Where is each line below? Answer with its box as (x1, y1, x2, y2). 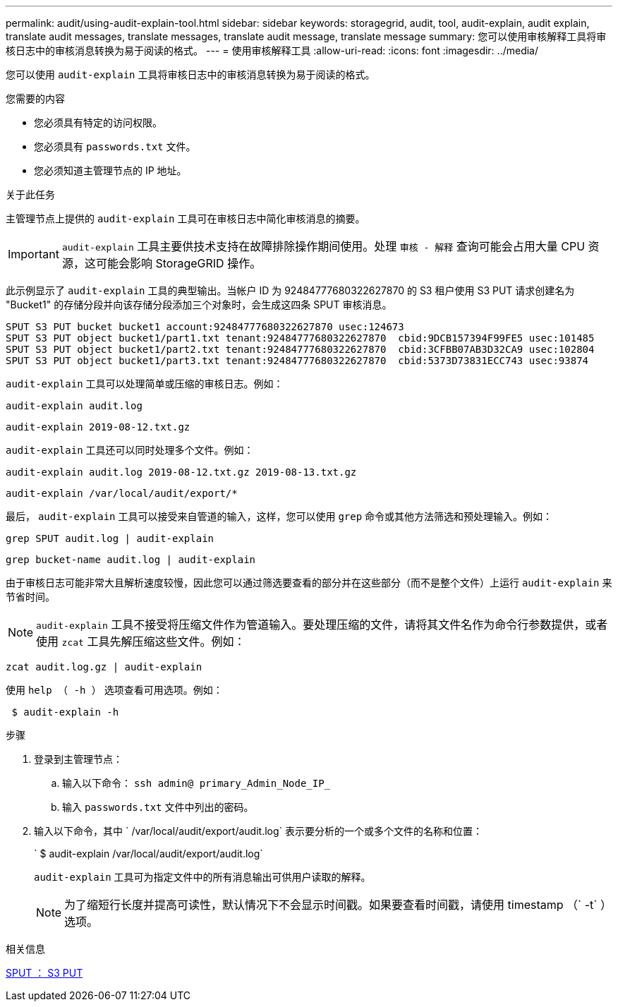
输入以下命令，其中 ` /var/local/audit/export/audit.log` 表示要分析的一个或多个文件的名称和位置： (34, 825, 483, 837)
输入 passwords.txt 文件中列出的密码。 (62, 801, 254, 813)
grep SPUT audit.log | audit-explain (6, 533, 214, 544)
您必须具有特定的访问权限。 (34, 116, 162, 128)
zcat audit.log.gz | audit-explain (6, 661, 202, 673)
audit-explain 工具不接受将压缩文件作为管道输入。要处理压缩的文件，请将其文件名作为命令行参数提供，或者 (36, 617, 608, 632)
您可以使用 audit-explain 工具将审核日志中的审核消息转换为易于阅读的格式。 (6, 68, 375, 80)
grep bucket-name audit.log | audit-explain (6, 554, 256, 565)
